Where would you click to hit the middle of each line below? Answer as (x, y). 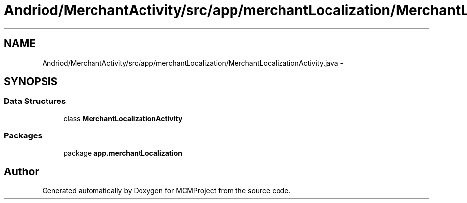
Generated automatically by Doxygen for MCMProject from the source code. (166, 191)
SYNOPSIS (31, 82)
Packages (23, 136)
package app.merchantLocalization (123, 153)
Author (22, 171)
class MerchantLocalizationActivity (123, 118)
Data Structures (35, 101)
